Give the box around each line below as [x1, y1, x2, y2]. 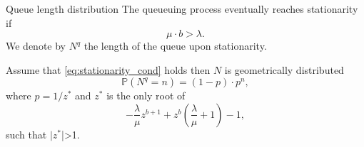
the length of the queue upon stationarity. [84, 38, 267, 53]
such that [6, 126, 47, 141]
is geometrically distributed [224, 62, 344, 77]
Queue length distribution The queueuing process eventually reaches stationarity [6, 1, 358, 16]
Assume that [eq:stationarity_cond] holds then [6, 62, 211, 77]
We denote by [6, 38, 66, 53]
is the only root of [106, 88, 186, 103]
